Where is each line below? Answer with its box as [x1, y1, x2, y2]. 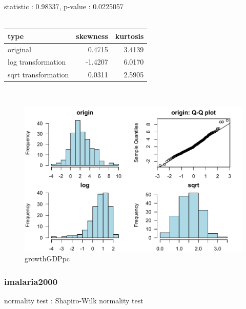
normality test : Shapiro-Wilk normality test [4, 295, 143, 305]
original [8, 44, 31, 54]
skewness [76, 30, 108, 41]
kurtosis [115, 30, 144, 41]
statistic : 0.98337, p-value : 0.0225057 [4, 1, 124, 11]
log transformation [8, 56, 66, 67]
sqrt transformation [8, 69, 69, 80]
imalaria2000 [4, 275, 58, 287]
